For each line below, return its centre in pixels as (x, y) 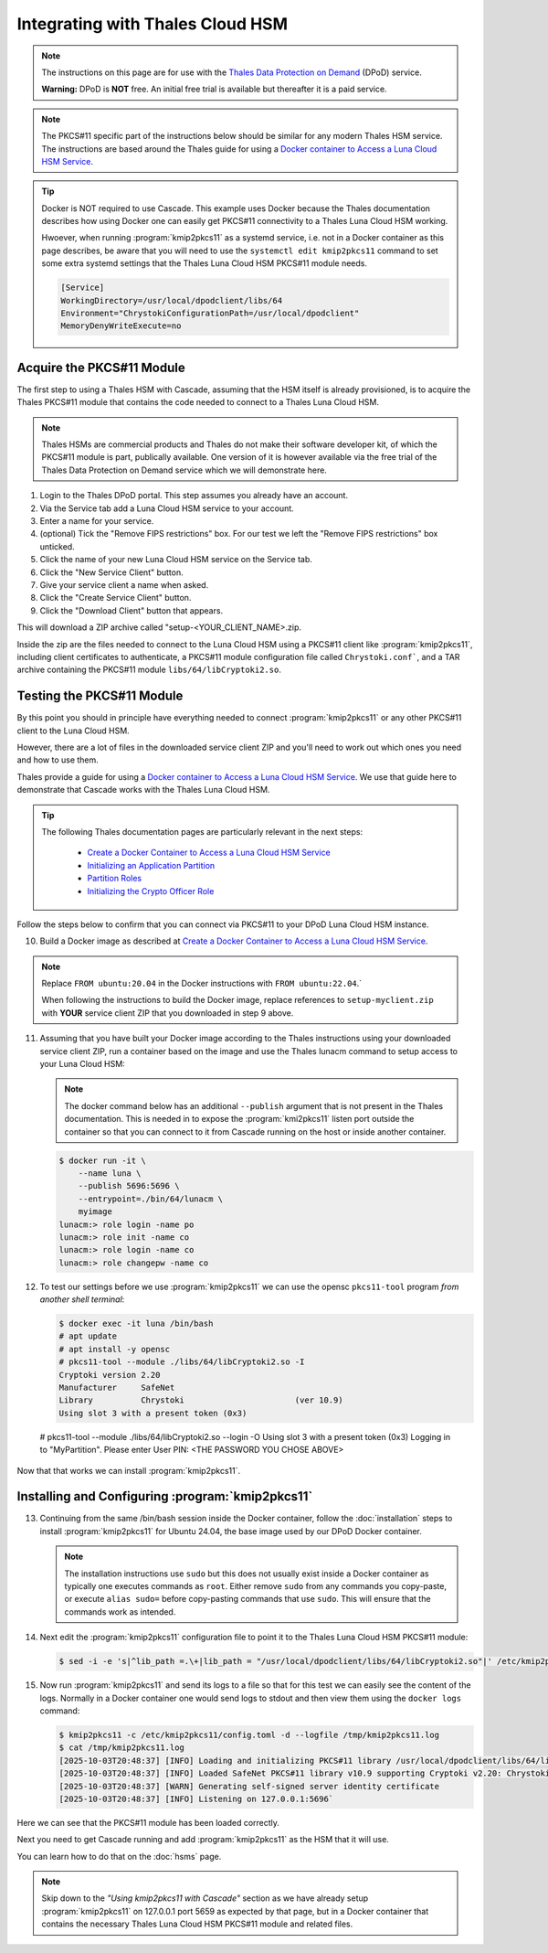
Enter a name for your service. (97, 521)
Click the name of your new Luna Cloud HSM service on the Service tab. (176, 560)
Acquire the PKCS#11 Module (101, 367)
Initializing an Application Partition (151, 865)
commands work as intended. (120, 1611)
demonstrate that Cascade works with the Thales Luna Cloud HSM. (143, 790)
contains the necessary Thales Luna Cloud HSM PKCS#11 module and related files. (197, 1924)
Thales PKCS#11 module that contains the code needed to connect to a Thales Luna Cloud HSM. (198, 402)
